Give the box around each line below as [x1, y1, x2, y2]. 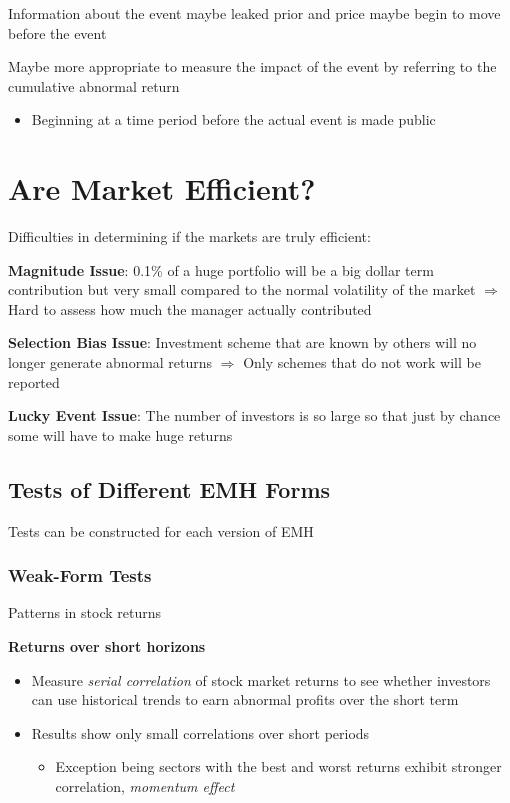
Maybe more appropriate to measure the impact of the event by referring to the [8, 56, 497, 77]
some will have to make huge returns [8, 424, 233, 445]
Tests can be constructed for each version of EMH [8, 520, 314, 541]
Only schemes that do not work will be [243, 352, 481, 373]
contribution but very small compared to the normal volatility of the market [8, 279, 476, 300]
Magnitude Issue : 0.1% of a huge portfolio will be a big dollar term [8, 259, 434, 280]
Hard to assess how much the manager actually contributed [8, 298, 372, 319]
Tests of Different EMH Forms [8, 473, 331, 504]
